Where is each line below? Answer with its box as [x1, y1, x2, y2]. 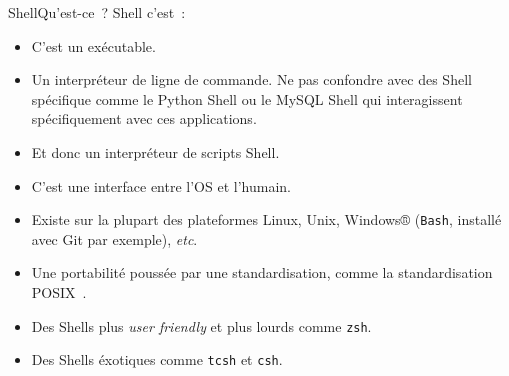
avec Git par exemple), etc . [31, 228, 198, 249]
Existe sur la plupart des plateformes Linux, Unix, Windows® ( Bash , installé [31, 209, 502, 230]
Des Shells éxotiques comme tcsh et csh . [31, 349, 283, 370]
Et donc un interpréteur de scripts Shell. [31, 141, 280, 162]
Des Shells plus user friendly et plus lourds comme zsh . [31, 315, 372, 336]
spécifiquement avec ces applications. [31, 108, 257, 129]
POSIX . [31, 282, 87, 302]
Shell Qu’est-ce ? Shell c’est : [8, 2, 186, 22]
